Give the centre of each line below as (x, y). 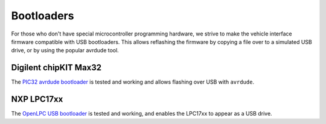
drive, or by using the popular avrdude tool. (65, 51)
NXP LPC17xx (37, 99)
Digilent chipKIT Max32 (56, 68)
